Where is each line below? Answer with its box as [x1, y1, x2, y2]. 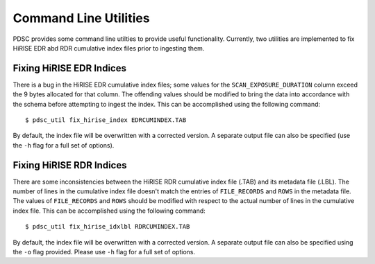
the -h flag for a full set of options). [12, 141, 115, 149]
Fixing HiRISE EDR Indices [12, 62, 126, 74]
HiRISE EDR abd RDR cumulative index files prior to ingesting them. [12, 44, 205, 52]
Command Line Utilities [12, 10, 150, 26]
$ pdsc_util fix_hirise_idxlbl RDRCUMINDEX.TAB [25, 222, 190, 231]
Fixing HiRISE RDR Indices [12, 159, 127, 171]
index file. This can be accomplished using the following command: [12, 206, 206, 215]
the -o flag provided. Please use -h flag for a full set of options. [12, 248, 196, 256]
